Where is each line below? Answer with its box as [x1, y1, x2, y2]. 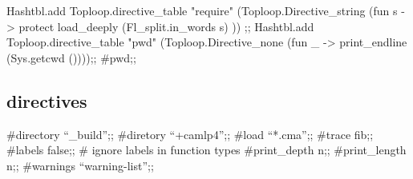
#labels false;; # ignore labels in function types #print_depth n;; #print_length [6, 141, 407, 158]
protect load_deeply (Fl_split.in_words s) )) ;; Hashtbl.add [18, 18, 314, 34]
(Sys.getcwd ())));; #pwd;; [6, 49, 136, 66]
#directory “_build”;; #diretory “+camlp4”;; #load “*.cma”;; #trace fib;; [6, 125, 374, 142]
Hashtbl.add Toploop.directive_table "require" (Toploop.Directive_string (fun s [6, 2, 398, 18]
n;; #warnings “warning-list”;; [6, 157, 154, 173]
